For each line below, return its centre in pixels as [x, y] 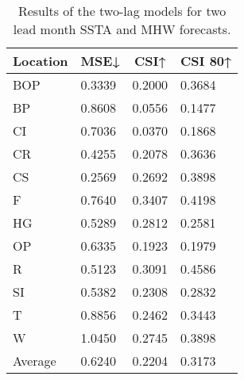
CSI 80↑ [206, 61]
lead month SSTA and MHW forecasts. [122, 29]
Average [35, 361]
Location [41, 61]
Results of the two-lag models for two [122, 11]
